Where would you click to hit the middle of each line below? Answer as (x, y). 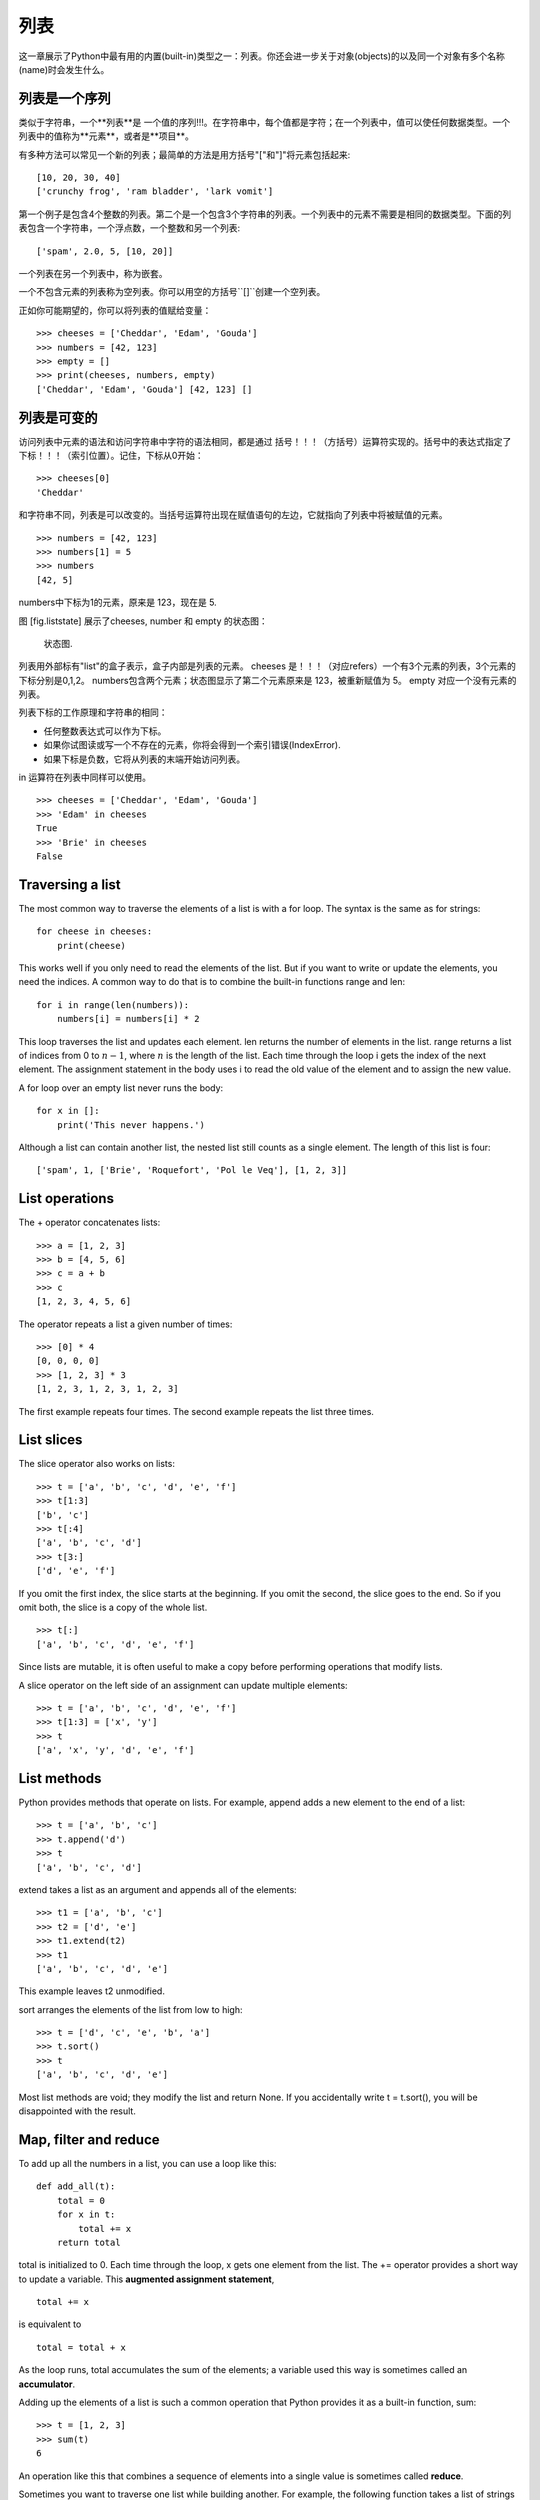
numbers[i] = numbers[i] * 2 (128, 1019)
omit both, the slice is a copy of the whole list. (113, 1607)
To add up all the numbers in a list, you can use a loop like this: (147, 2163)
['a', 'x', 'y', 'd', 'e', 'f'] (115, 1750)
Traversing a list (69, 884)
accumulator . (47, 2384)
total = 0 (80, 2200)
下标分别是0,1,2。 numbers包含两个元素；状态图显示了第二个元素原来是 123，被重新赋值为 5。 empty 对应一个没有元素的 (267, 680)
